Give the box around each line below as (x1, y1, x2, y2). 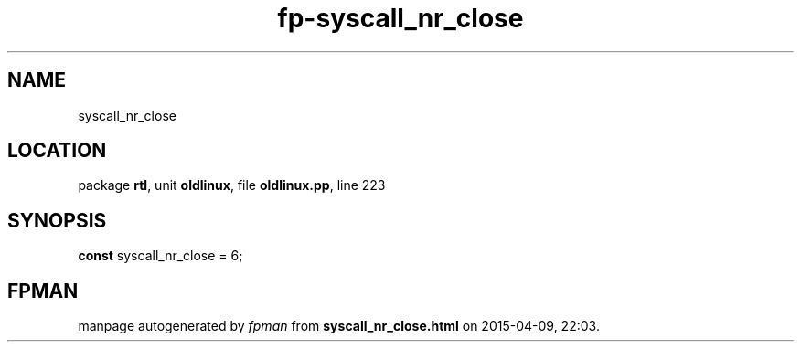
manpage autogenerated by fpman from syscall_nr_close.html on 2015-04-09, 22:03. (78, 318, 600, 334)
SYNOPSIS (7, 208, 107, 232)
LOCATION (7, 139, 107, 163)
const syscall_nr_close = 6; (78, 248, 243, 264)
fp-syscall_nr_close (277, 3, 524, 34)
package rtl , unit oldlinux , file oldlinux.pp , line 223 (78, 177, 386, 194)
